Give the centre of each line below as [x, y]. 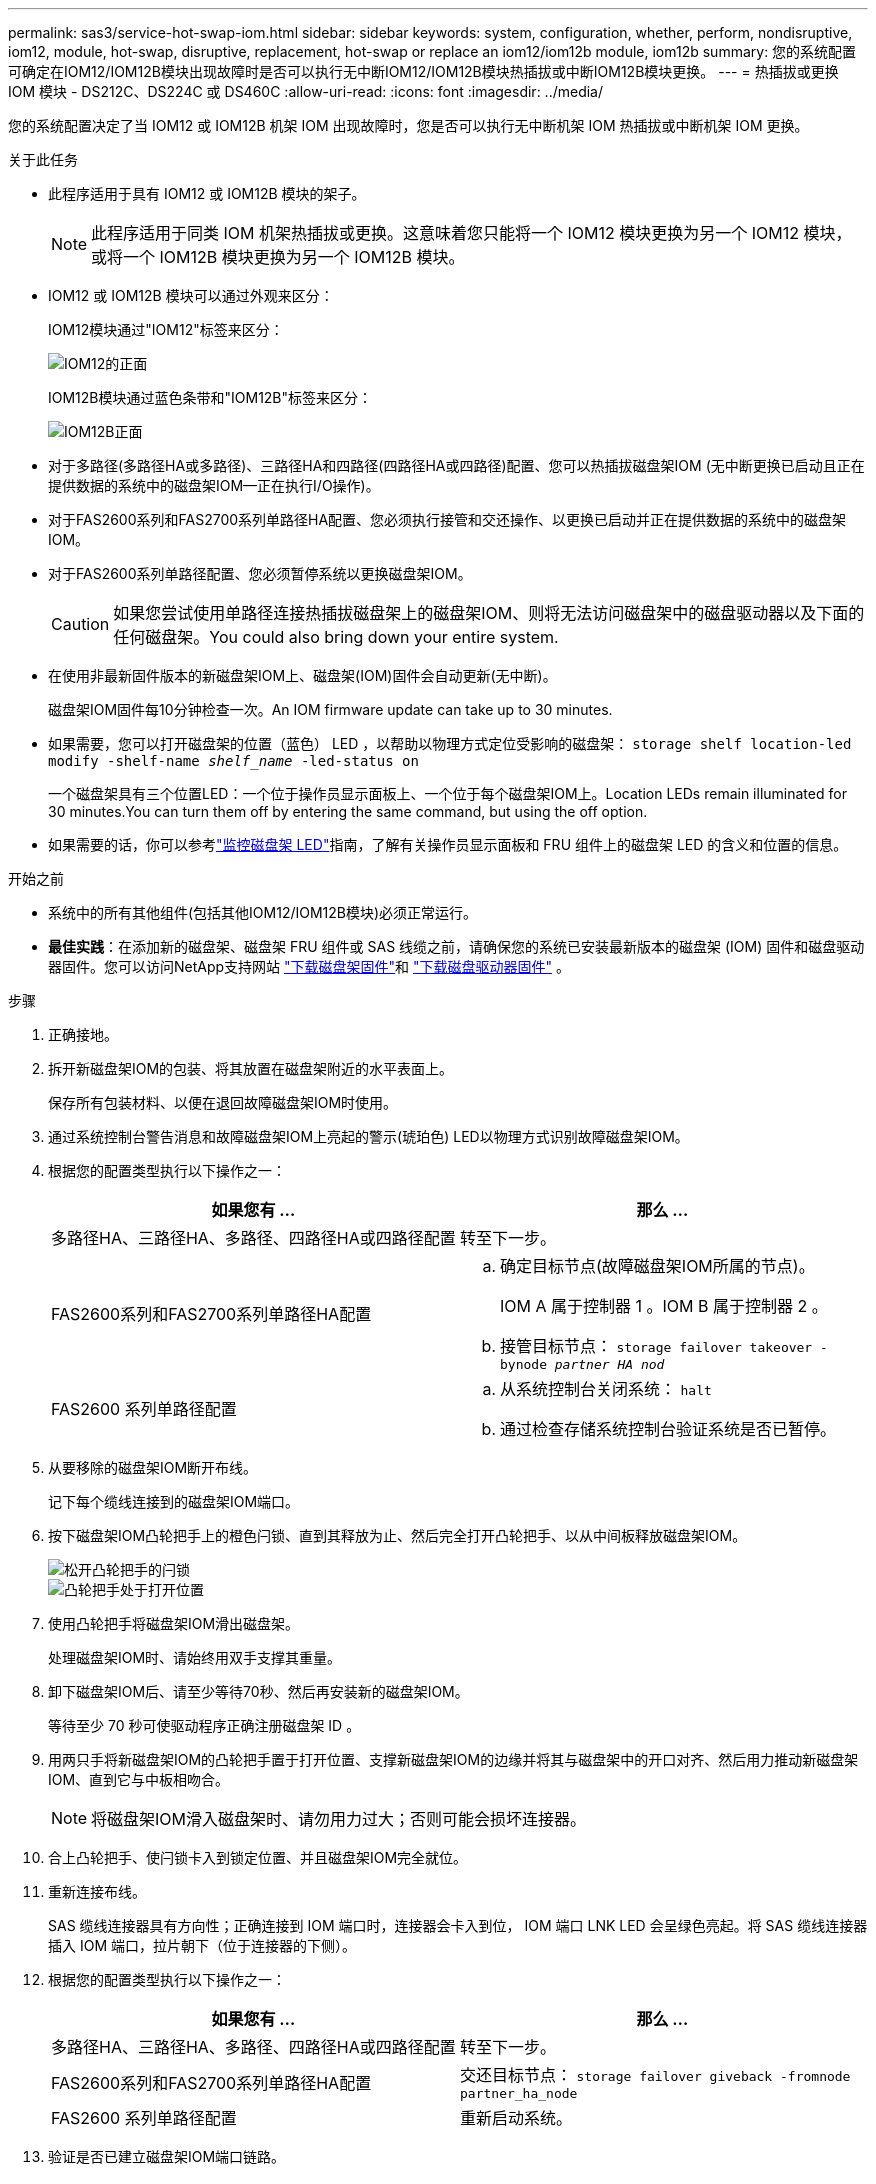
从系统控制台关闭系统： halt [606, 1389]
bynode [523, 1364]
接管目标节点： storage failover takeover [656, 1346]
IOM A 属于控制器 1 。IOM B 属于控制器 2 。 [664, 1306]
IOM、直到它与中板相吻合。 [139, 1779]
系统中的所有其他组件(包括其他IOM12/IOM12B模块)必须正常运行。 [263, 912]
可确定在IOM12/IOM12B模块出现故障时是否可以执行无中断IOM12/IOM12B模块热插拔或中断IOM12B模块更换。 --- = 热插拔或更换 [423, 71]
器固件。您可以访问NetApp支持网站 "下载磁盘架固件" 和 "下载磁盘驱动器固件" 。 [309, 966]
